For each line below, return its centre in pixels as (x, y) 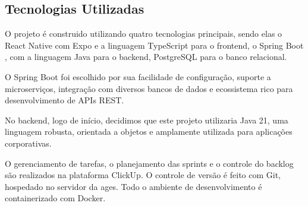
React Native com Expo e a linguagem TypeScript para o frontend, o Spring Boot (154, 45)
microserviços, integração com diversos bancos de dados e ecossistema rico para (149, 88)
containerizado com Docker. (55, 198)
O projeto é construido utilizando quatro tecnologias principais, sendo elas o (144, 34)
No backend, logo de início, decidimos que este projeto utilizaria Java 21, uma (147, 120)
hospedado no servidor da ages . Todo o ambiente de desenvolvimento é (133, 186)
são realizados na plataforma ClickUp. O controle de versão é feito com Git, (143, 175)
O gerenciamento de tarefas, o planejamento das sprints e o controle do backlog (149, 163)
